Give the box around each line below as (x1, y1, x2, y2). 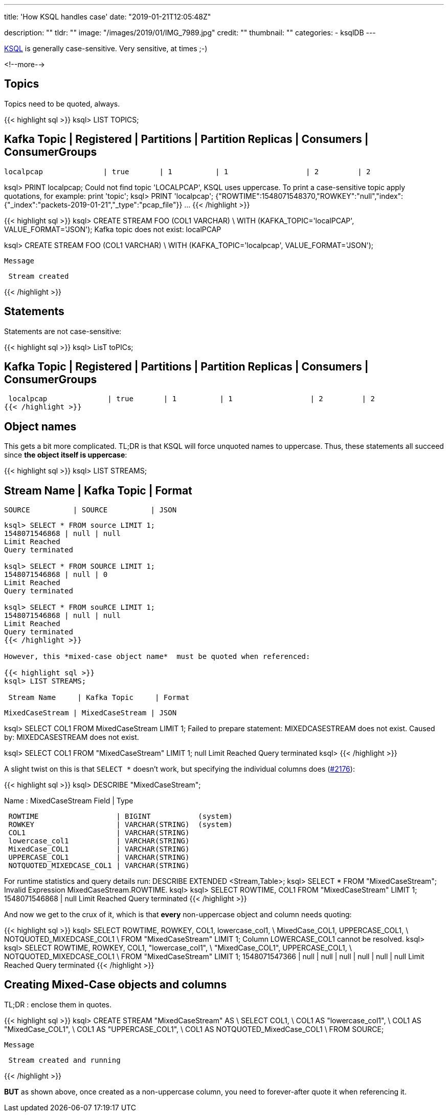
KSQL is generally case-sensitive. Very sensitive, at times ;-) (4, 44, 208, 53)
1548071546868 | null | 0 (4, 570, 108, 579)
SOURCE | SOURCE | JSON (4, 506, 177, 514)
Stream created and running (8, 1056, 121, 1064)
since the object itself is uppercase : (4, 450, 127, 460)
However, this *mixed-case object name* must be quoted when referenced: (4, 652, 310, 661)
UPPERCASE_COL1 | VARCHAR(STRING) (8, 853, 190, 862)
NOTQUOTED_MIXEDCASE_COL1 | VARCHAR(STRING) (8, 861, 190, 870)
